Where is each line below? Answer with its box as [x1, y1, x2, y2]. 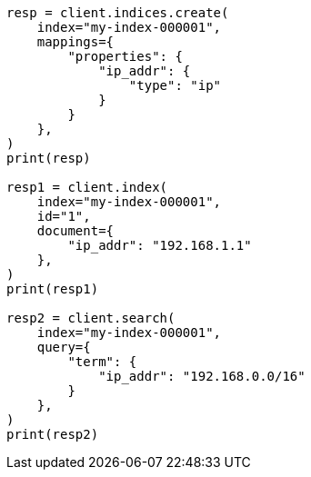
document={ [36, 224, 115, 238]
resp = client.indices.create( [6, 5, 229, 20]
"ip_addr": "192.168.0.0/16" [98, 369, 306, 383]
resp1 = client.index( [6, 180, 168, 194]
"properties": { [67, 49, 183, 64]
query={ [36, 340, 91, 354]
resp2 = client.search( [6, 311, 176, 325]
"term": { [67, 354, 137, 369]
